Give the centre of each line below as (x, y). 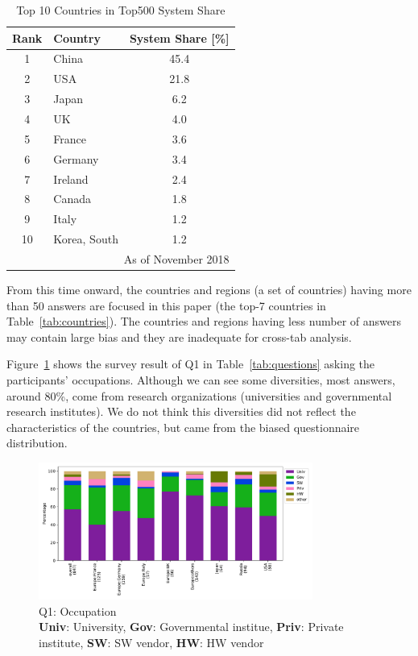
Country (77, 37)
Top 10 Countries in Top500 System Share (121, 10)
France (70, 138)
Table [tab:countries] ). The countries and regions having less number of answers (204, 321)
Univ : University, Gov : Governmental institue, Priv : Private (191, 627)
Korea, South (86, 239)
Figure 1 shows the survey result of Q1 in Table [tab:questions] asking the (191, 364)
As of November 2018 (176, 258)
